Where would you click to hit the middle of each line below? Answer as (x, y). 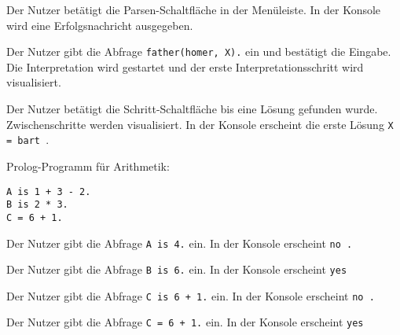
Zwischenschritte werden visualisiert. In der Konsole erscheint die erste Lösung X (200, 124)
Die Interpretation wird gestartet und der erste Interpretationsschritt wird (185, 66)
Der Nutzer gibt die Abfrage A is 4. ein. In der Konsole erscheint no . (180, 243)
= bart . (28, 140)
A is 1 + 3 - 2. (49, 191)
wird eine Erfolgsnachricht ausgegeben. (100, 25)
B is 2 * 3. (37, 205)
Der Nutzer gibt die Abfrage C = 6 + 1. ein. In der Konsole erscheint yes (185, 322)
